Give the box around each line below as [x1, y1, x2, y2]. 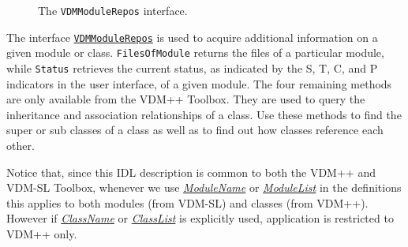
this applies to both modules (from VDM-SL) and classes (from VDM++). [6, 194, 369, 211]
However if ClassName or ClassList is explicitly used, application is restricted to [6, 210, 394, 226]
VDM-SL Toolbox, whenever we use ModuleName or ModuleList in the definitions [6, 179, 402, 196]
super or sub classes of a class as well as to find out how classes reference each [6, 122, 384, 138]
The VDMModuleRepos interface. [38, 2, 188, 18]
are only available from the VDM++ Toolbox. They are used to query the [6, 91, 365, 107]
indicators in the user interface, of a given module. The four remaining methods [6, 75, 392, 92]
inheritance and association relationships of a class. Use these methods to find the [6, 106, 402, 122]
